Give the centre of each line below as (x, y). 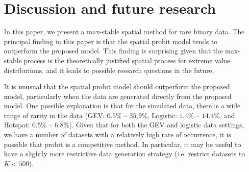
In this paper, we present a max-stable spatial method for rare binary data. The (124, 32)
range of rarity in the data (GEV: (54, 115)
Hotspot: (17, 125)
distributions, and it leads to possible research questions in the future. (109, 70)
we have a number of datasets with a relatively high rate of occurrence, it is (118, 135)
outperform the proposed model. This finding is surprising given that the (113, 51)
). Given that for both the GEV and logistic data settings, (157, 125)
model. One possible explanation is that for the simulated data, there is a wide (122, 106)
